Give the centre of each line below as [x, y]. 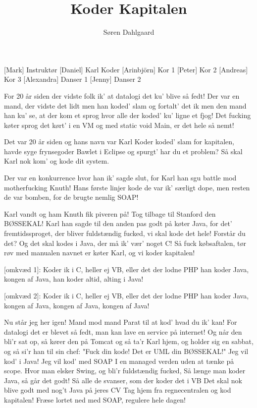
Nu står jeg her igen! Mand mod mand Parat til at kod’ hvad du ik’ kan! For [121, 322]
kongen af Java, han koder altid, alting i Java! [74, 279]
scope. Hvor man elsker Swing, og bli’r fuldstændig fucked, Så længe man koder [125, 371]
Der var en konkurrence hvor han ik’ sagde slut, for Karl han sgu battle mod [120, 178]
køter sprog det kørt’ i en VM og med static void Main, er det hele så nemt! [119, 125]
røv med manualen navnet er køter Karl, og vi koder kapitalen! [100, 253]
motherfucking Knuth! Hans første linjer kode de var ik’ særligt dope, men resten [127, 187]
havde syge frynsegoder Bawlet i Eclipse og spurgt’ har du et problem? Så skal [123, 151]
